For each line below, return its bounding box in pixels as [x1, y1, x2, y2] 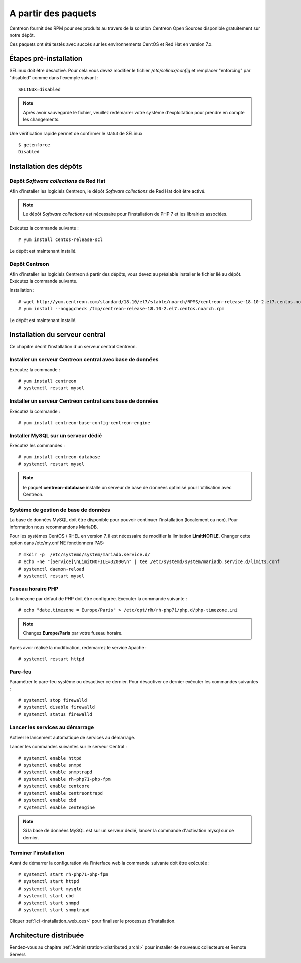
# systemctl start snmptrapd [18, 907, 90, 913]
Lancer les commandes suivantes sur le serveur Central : [9, 744, 127, 750]
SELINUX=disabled [18, 87, 61, 93]
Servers [9, 951, 26, 957]
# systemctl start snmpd [18, 900, 79, 906]
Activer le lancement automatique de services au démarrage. [9, 734, 135, 740]
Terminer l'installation [9, 849, 65, 856]
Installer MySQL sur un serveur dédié [9, 432, 102, 439]
